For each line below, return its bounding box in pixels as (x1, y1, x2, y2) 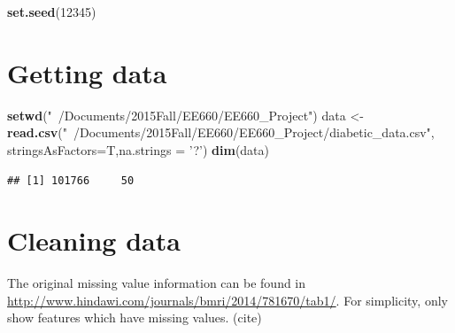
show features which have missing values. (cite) (7, 308, 262, 327)
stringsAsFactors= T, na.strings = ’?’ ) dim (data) (7, 140, 270, 159)
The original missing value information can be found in (7, 274, 306, 292)
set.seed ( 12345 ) (7, 3, 96, 20)
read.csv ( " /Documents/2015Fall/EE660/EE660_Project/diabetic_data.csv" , (7, 123, 435, 142)
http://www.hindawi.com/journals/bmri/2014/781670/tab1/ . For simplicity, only (7, 290, 448, 309)
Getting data (7, 54, 167, 90)
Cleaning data (7, 222, 181, 259)
